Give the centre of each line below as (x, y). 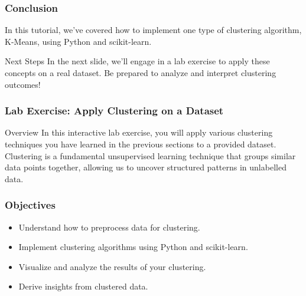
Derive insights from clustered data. (83, 286)
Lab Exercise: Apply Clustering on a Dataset (114, 111)
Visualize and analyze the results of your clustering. (112, 266)
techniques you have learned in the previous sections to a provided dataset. (141, 144)
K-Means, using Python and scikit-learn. (78, 41)
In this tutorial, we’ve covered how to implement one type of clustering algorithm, (153, 30)
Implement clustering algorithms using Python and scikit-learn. (133, 247)
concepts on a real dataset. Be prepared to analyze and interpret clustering (141, 73)
